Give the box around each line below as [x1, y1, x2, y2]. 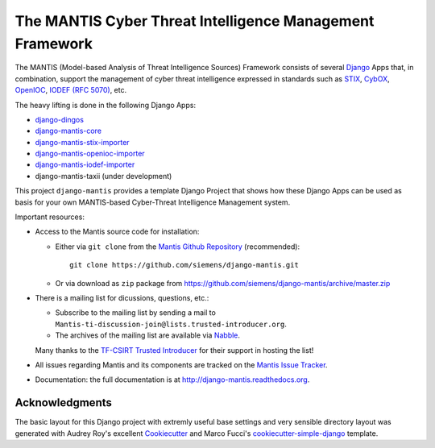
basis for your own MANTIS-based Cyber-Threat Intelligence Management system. [14, 197, 291, 207]
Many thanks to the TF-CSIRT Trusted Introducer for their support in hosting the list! [35, 345, 314, 355]
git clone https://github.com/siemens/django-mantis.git [69, 260, 300, 270]
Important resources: [14, 212, 85, 222]
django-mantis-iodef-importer [35, 160, 135, 169]
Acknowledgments [14, 396, 113, 410]
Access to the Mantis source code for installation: [35, 226, 200, 237]
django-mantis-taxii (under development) [35, 171, 172, 180]
